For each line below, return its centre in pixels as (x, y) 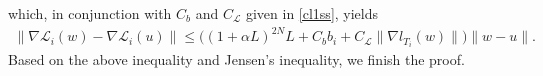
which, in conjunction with (90, 13)
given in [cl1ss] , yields (312, 13)
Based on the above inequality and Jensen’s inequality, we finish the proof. (236, 59)
